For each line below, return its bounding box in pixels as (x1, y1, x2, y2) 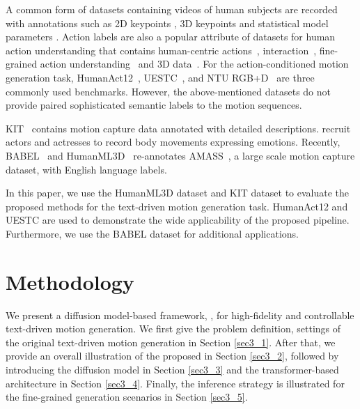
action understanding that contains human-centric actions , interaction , (6, 43, 317, 57)
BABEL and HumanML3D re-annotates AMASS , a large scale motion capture (6, 148, 355, 162)
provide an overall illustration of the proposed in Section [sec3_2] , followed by (6, 348, 339, 363)
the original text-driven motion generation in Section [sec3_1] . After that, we (6, 334, 336, 349)
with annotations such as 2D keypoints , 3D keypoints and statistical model (6, 15, 329, 30)
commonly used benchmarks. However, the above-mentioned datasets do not (6, 84, 331, 98)
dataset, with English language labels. (6, 162, 167, 176)
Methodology (6, 267, 134, 295)
